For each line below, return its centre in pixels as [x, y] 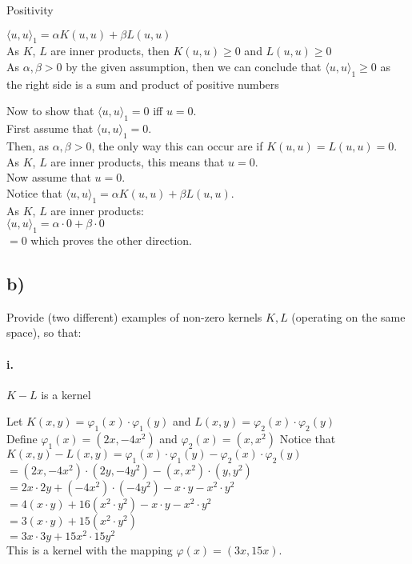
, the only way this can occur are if [177, 145]
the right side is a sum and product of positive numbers [143, 84]
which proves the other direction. [111, 240]
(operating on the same [348, 316]
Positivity [30, 10]
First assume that [50, 128]
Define [22, 439]
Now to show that [50, 111]
